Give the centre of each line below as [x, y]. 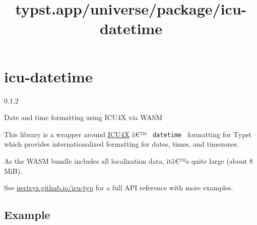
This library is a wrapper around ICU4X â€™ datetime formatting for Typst [128, 134]
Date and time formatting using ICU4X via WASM [83, 117]
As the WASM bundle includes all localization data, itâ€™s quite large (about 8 [128, 160]
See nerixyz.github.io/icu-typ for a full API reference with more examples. [119, 188]
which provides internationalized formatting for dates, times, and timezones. [122, 144]
